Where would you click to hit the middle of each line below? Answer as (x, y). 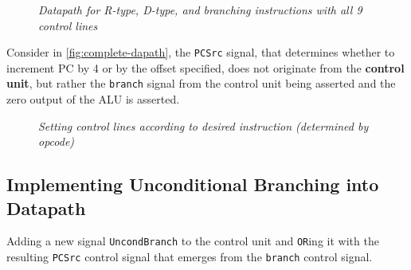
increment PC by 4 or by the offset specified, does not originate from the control (205, 67)
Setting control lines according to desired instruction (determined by (204, 125)
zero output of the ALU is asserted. (93, 99)
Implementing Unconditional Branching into (193, 184)
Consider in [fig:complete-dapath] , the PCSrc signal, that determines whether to (201, 52)
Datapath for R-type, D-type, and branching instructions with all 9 (200, 10)
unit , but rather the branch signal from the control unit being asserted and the (201, 83)
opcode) (57, 141)
